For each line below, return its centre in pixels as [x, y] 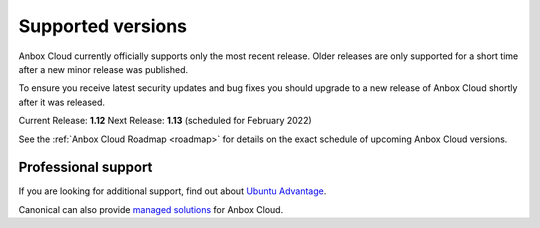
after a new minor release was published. [103, 69]
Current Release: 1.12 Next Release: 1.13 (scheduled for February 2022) [165, 121]
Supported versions [103, 26]
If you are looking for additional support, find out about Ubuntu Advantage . [172, 191]
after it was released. [61, 102]
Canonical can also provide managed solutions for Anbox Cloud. [151, 209]
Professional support [85, 167]
